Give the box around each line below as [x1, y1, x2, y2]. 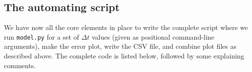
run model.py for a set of [4, 31, 79, 42]
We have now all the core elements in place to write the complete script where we [4, 22, 248, 32]
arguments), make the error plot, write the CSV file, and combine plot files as [4, 41, 237, 51]
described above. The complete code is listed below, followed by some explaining [4, 51, 244, 61]
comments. [4, 60, 36, 70]
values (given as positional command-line [91, 31, 214, 42]
